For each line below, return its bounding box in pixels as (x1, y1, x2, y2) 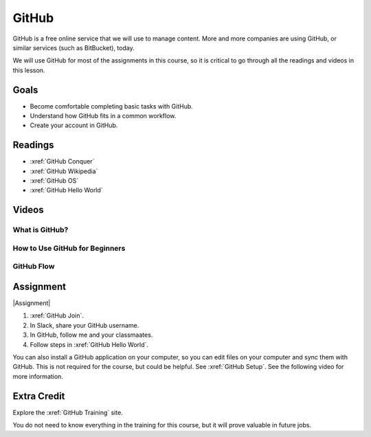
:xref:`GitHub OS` (30, 177, 79, 185)
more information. (12, 372, 63, 381)
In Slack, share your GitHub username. (30, 321, 139, 329)
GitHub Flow (12, 262, 55, 271)
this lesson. (12, 66, 45, 74)
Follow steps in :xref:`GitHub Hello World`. (30, 340, 149, 348)
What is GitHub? (12, 225, 69, 235)
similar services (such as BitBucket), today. (12, 43, 135, 52)
